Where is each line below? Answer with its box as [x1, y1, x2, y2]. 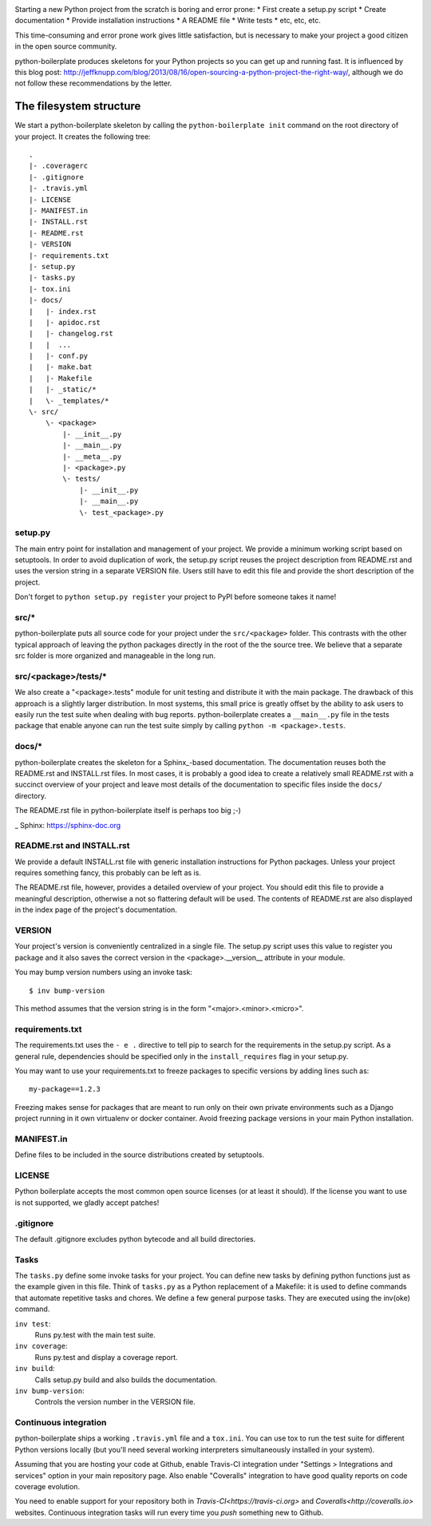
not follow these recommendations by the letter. [14, 78, 172, 88]
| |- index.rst [29, 307, 97, 315]
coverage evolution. [14, 1482, 80, 1492]
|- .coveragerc [29, 161, 89, 171]
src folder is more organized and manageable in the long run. [14, 651, 215, 660]
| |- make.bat [29, 363, 93, 371]
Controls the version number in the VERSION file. [34, 1397, 196, 1407]
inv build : [14, 1364, 55, 1373]
